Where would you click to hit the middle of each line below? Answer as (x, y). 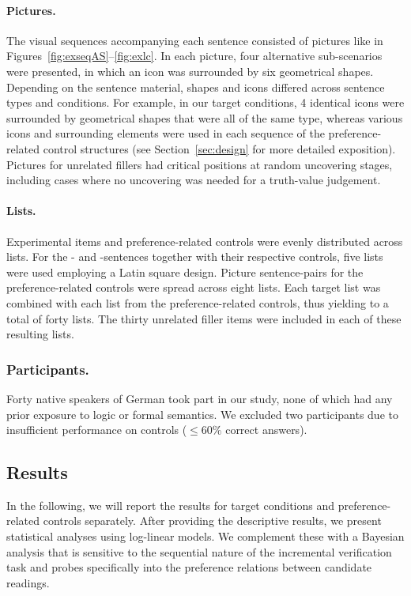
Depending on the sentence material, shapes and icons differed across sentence (196, 87)
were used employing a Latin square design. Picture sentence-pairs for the (185, 272)
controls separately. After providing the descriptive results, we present (212, 521)
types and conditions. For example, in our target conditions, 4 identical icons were (205, 102)
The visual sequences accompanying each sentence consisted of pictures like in (195, 40)
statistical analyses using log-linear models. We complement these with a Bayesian (205, 536)
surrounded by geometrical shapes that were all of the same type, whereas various (205, 117)
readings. (28, 582)
